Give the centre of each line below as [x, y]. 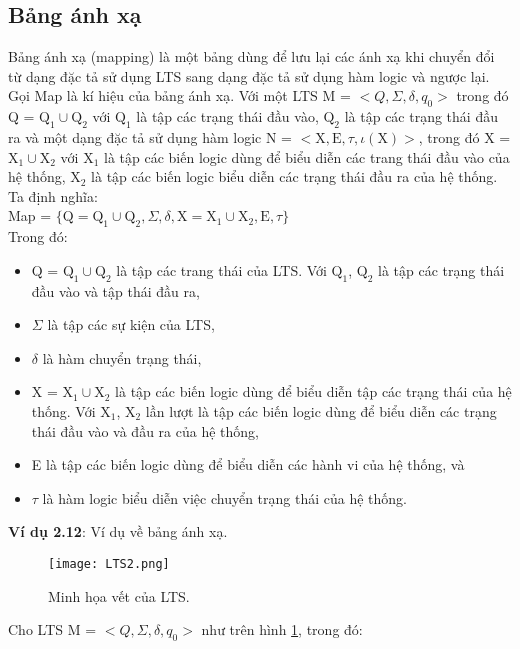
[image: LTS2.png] [109, 563]
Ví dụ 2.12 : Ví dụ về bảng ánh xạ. [118, 531]
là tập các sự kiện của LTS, [131, 324]
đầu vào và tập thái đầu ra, [115, 290]
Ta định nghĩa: [53, 195]
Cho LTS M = [52, 629]
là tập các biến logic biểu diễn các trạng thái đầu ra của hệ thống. [294, 176]
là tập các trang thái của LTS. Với [221, 269]
